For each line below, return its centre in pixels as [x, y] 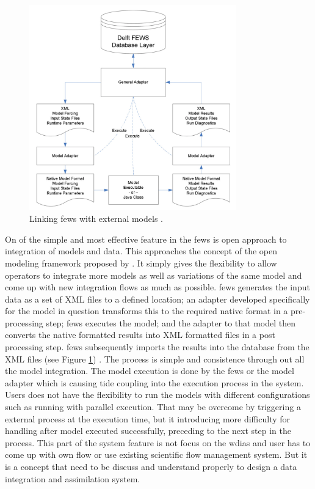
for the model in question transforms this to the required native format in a [147, 311]
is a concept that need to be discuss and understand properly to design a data [151, 466]
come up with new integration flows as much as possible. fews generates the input [157, 287]
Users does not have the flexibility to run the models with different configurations [157, 395]
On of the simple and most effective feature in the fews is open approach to [146, 239]
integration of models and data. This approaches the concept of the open [141, 251]
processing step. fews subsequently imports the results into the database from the [157, 347]
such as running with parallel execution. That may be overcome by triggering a [153, 407]
